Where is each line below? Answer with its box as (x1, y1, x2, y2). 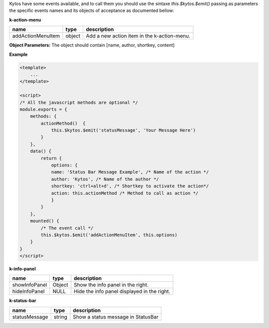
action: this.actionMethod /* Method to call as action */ (51, 190, 199, 196)
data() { (30, 149, 52, 154)
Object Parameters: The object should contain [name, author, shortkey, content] (9, 42, 175, 48)
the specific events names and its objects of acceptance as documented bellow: (9, 7, 174, 13)
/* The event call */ (40, 225, 94, 231)
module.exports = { (19, 106, 67, 112)
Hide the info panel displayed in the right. (74, 288, 170, 295)
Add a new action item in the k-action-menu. (86, 32, 190, 39)
